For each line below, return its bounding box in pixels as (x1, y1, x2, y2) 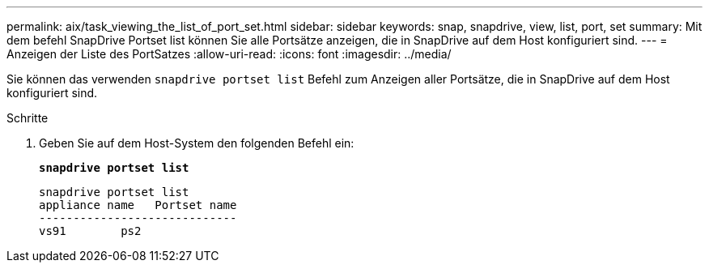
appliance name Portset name (39, 199, 237, 211)
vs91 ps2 (39, 224, 142, 237)
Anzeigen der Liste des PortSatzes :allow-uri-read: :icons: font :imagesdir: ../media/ (6, 47, 452, 61)
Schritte (6, 111, 49, 125)
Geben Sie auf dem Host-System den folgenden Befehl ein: (39, 136, 354, 150)
